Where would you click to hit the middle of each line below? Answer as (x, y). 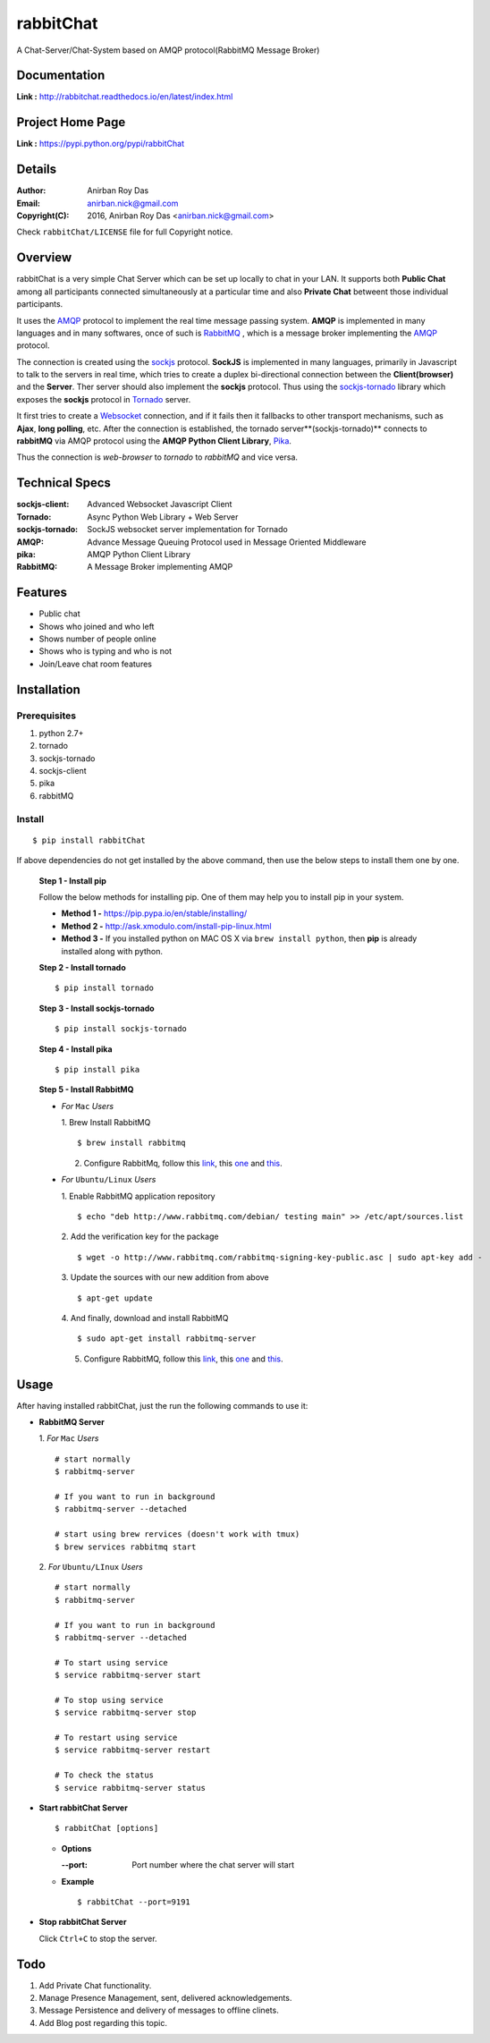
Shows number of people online (97, 639)
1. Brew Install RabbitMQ (106, 1123)
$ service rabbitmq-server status (130, 1788)
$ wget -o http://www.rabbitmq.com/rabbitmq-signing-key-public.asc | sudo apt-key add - (280, 1257)
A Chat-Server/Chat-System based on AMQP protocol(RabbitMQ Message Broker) (168, 50)
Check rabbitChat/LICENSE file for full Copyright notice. (125, 232)
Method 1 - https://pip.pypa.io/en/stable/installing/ (154, 913)
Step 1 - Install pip (73, 880)
